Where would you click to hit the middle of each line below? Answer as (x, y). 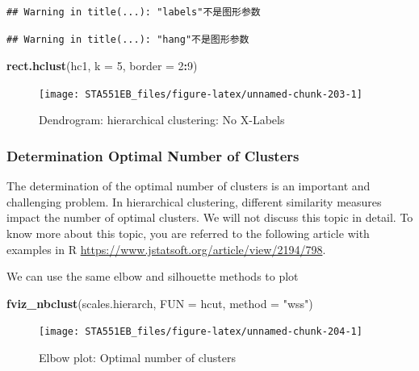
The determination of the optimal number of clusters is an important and (189, 186)
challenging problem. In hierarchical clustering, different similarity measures (194, 201)
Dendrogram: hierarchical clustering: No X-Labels (162, 120)
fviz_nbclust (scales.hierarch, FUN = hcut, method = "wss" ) (160, 303)
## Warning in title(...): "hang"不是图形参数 (128, 39)
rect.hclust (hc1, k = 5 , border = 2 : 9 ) (102, 66)
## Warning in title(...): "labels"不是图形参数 (134, 12)
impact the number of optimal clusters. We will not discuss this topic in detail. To (210, 217)
